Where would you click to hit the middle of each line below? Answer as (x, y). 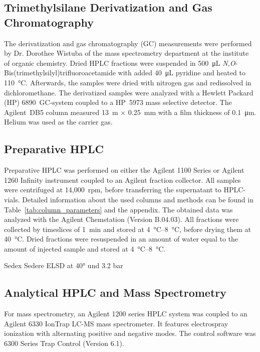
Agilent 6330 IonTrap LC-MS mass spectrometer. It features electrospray (116, 323)
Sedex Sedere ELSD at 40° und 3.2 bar (64, 265)
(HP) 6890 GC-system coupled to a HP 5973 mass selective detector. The (118, 102)
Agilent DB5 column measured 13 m (61, 112)
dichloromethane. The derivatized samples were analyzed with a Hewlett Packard (129, 92)
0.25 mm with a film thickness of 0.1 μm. (192, 112)
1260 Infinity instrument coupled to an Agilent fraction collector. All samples (122, 180)
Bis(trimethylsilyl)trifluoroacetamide (60, 73)
